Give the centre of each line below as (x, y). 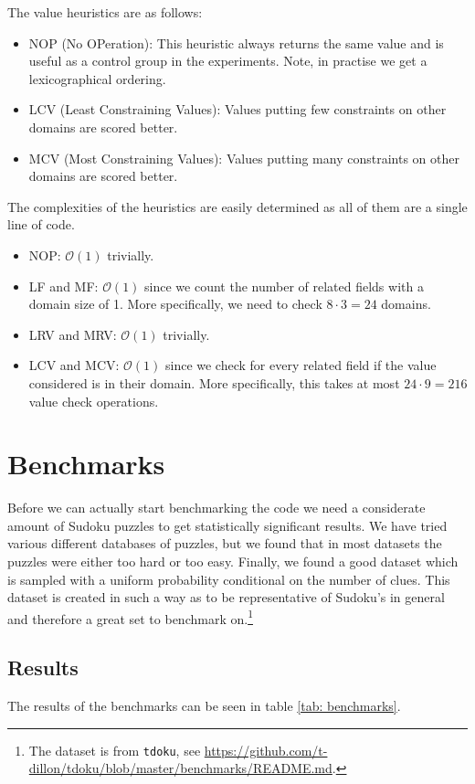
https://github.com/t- (266, 750)
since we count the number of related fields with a (284, 286)
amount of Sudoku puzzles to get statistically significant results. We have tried (227, 525)
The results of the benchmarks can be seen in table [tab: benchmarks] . (204, 706)
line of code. (41, 224)
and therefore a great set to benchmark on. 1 (130, 617)
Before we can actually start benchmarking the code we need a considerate (216, 508)
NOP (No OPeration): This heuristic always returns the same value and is (236, 42)
